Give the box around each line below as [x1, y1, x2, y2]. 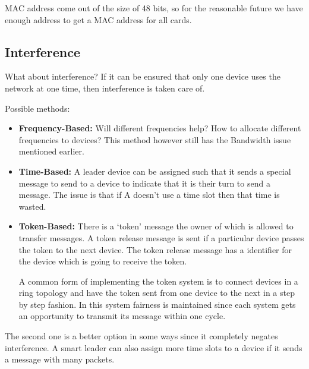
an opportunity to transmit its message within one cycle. [18, 310, 226, 322]
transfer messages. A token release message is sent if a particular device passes [18, 231, 304, 244]
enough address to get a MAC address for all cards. [5, 13, 192, 26]
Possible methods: [5, 102, 70, 114]
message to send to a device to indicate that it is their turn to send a [18, 176, 270, 189]
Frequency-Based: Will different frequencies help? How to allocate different [18, 122, 301, 134]
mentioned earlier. [18, 145, 84, 157]
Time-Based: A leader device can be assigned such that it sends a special [18, 165, 291, 177]
